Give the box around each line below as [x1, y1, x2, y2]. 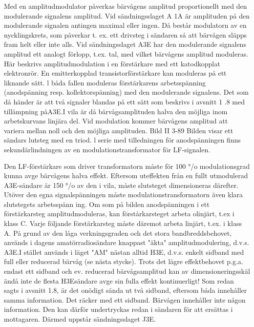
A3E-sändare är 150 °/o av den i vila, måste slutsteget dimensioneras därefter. [4, 180, 239, 190]
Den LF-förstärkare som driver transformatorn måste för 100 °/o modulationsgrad [4, 161, 250, 171]
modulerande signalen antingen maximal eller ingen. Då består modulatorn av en [4, 20, 247, 30]
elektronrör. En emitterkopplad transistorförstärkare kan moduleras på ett [4, 68, 227, 78]
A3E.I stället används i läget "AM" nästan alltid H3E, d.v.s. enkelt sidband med [4, 246, 244, 257]
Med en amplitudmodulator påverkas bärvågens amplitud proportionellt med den [4, 1, 247, 11]
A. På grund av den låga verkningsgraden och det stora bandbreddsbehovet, [4, 227, 232, 238]
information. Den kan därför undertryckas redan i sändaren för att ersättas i [4, 304, 233, 314]
